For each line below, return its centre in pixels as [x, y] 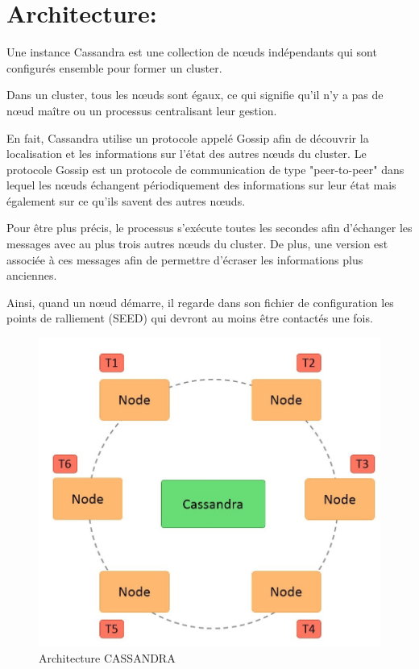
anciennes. [32, 275]
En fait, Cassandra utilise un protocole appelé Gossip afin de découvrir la [188, 137]
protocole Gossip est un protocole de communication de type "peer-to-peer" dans [205, 169]
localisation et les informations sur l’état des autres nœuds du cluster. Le [187, 154]
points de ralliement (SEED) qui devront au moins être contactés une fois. [190, 318]
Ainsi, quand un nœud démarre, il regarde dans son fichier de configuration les [200, 302]
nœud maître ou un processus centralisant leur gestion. [142, 110]
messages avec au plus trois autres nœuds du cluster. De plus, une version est [197, 244]
